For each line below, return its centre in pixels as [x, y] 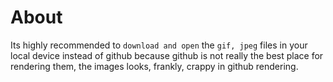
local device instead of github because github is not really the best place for [167, 55]
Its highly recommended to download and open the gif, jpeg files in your [159, 45]
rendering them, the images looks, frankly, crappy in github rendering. [154, 66]
